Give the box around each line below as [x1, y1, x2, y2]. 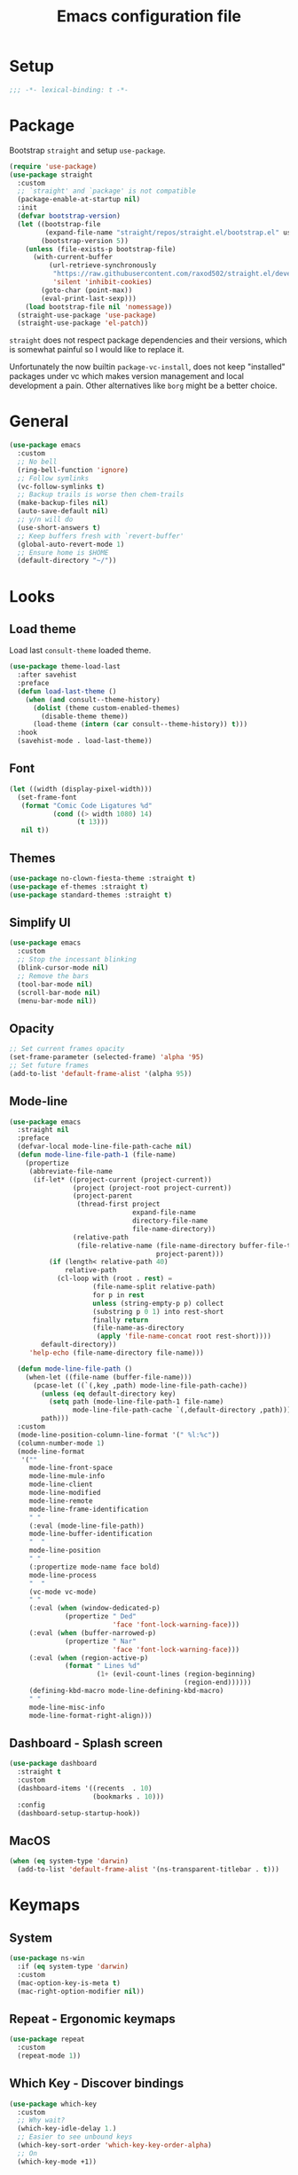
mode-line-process [28, 1570, 98, 1579]
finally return [92, 1316, 149, 1325]
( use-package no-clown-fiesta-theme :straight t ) [9, 874, 197, 882]
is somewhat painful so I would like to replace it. [9, 344, 184, 355]
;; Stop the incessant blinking [17, 955, 137, 964]
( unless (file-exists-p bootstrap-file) [25, 244, 176, 254]
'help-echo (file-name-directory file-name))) [28, 1348, 204, 1357]
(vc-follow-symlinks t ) [17, 482, 105, 491]
